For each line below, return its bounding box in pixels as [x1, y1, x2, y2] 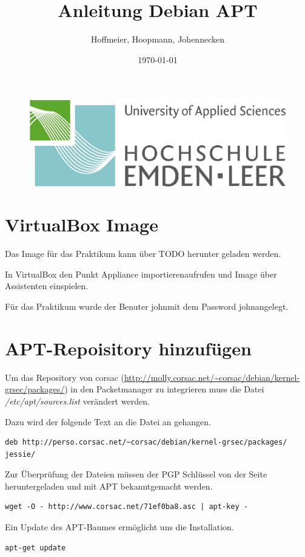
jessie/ [5, 449, 36, 459]
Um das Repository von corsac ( [5, 371, 124, 383]
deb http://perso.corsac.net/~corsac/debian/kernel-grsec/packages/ [5, 438, 287, 447]
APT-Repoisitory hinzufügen [5, 335, 252, 360]
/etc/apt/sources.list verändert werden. [5, 394, 150, 407]
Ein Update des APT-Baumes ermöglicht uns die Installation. [5, 521, 234, 533]
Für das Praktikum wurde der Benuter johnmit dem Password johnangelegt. [5, 300, 289, 313]
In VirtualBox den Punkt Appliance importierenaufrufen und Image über [5, 267, 277, 280]
